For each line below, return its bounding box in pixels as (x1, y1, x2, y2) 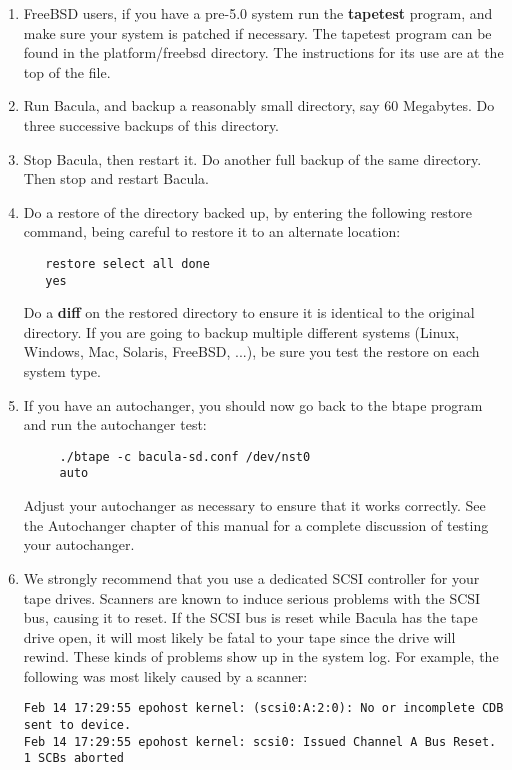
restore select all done (45, 256, 210, 271)
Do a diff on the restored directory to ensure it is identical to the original (23, 302, 475, 323)
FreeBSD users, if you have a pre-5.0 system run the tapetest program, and (23, 3, 493, 23)
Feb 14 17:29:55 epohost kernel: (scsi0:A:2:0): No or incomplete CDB (23, 701, 504, 716)
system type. (23, 361, 101, 382)
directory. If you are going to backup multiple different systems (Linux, (23, 321, 460, 342)
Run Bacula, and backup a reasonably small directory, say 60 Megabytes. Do (23, 95, 495, 116)
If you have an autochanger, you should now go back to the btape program (23, 394, 483, 415)
